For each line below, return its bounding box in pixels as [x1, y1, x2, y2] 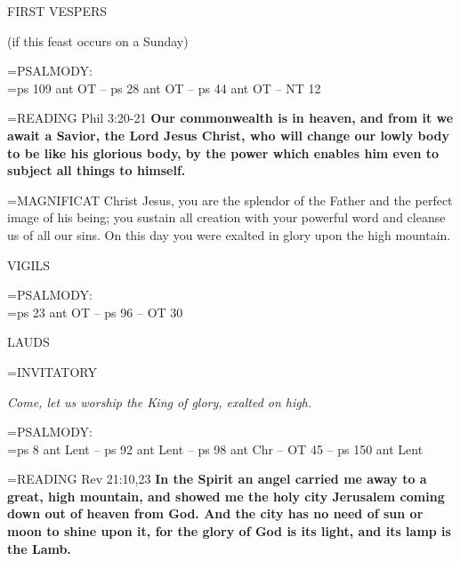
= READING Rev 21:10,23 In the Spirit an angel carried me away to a [7, 469, 427, 488]
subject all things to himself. [7, 161, 186, 180]
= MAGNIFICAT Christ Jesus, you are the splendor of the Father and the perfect [7, 190, 453, 209]
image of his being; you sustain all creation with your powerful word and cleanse [7, 208, 446, 227]
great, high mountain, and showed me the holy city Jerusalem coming [7, 486, 445, 505]
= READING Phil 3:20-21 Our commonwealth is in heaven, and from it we [7, 108, 454, 127]
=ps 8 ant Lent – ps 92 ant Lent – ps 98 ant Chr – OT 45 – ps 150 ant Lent [7, 439, 424, 458]
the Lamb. [7, 539, 71, 557]
